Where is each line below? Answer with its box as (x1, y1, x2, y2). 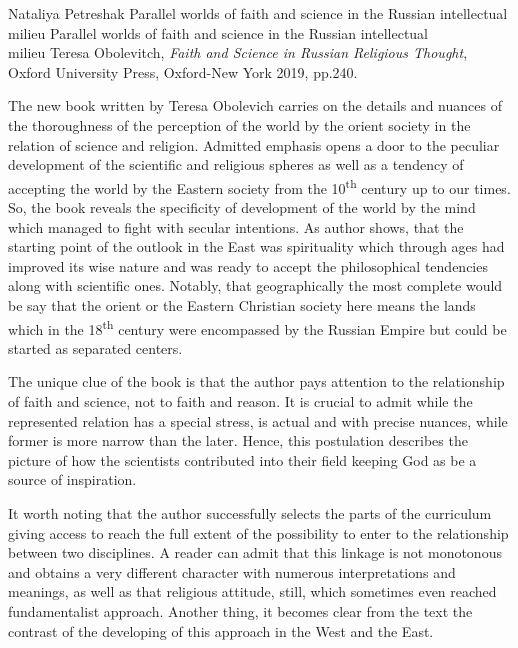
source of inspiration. (8, 469, 137, 490)
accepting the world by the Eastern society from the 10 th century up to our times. (8, 174, 511, 198)
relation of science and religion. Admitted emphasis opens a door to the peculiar (8, 134, 500, 155)
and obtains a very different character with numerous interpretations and (8, 561, 456, 582)
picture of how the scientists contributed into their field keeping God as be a (8, 449, 477, 470)
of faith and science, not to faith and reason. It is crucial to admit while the (8, 391, 473, 411)
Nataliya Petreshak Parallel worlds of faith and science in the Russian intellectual (8, 3, 508, 23)
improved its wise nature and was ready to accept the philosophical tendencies (8, 255, 488, 276)
